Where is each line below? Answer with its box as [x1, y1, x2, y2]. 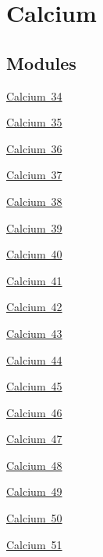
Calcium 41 [6, 272, 62, 288]
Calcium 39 [6, 219, 62, 236]
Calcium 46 [6, 404, 62, 420]
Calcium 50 [6, 510, 62, 526]
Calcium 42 [6, 299, 62, 315]
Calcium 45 [6, 378, 62, 394]
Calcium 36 [6, 140, 62, 156]
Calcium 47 [6, 431, 62, 447]
